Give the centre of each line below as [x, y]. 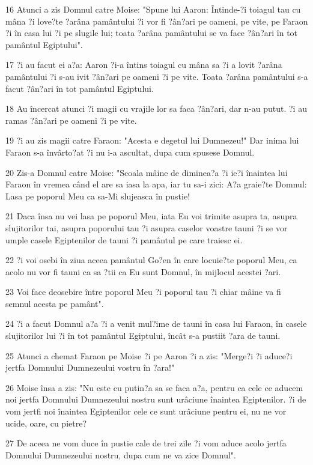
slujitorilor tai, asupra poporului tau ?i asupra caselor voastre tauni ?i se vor [147, 227]
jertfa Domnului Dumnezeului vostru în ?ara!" [90, 367]
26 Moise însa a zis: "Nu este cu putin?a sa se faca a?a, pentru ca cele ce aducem [154, 387]
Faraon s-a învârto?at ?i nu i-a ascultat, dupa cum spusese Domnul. [130, 152]
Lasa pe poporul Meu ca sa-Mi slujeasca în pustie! [98, 196]
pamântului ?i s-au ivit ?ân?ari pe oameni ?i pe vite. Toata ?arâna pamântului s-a [157, 76]
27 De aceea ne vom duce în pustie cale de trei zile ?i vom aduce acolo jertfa [146, 443]
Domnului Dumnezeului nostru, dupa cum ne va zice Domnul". [121, 454]
